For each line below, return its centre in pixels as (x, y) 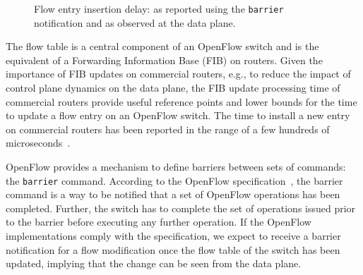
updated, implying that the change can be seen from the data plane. (154, 263)
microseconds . (38, 143)
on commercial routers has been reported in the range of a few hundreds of (168, 129)
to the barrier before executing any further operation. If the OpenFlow (159, 222)
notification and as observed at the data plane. (135, 22)
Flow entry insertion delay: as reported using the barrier (159, 8)
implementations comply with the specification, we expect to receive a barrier (173, 236)
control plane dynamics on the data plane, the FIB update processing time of (173, 88)
